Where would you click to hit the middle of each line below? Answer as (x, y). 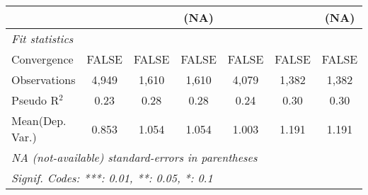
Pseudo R (35, 100)
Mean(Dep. (39, 120)
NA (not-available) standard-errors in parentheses (134, 157)
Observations (44, 79)
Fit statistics (42, 39)
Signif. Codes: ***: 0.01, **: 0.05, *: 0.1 (112, 178)
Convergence (42, 59)
